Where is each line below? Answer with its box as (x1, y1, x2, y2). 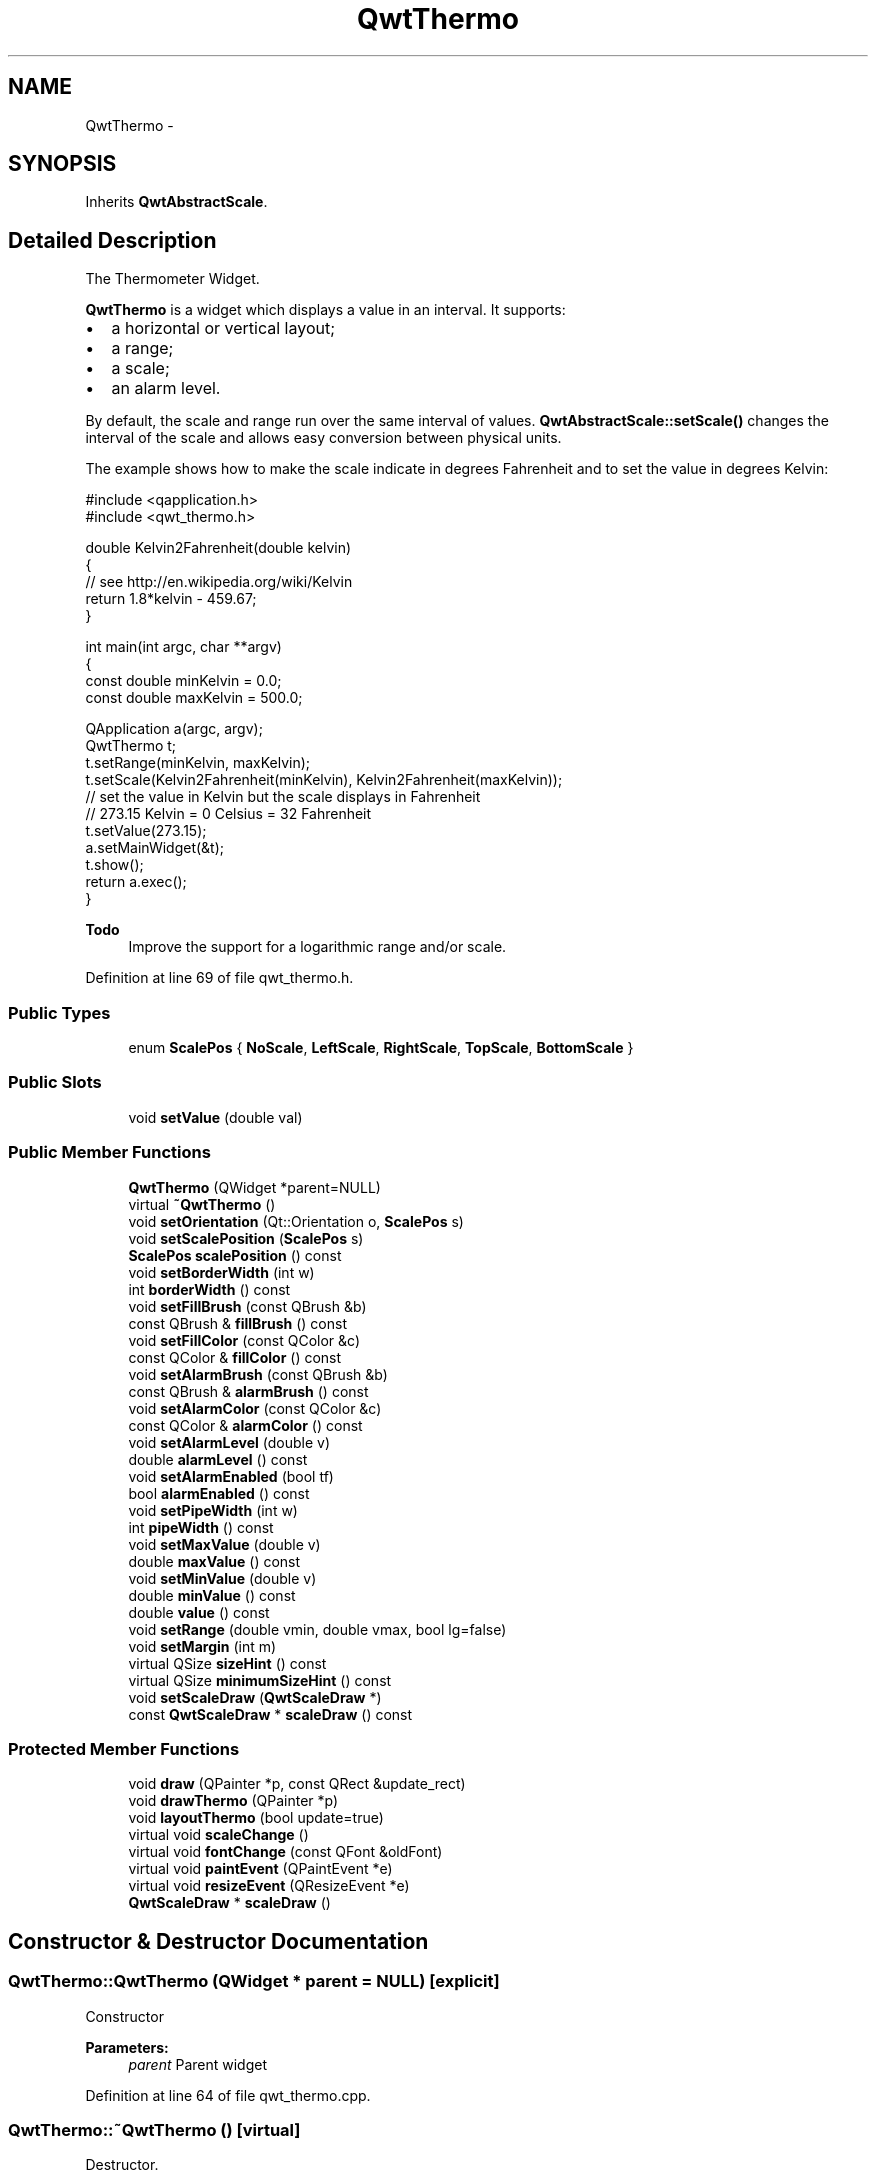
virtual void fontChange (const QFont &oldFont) (128, 1843, 443, 1861)
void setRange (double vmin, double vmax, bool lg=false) (128, 1620, 507, 1638)
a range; (111, 338, 174, 359)
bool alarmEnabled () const (128, 1484, 310, 1502)
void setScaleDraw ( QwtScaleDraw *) (128, 1688, 382, 1706)
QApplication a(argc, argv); (85, 720, 263, 738)
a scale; (111, 358, 170, 379)
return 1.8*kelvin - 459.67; (85, 590, 257, 608)
